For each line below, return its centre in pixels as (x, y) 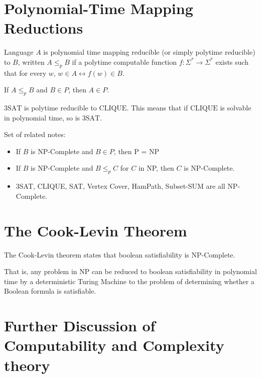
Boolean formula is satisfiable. (50, 291)
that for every (25, 73)
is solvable (236, 108)
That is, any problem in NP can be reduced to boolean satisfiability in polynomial (130, 271)
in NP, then (156, 168)
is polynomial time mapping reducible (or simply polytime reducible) (149, 52)
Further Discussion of (80, 326)
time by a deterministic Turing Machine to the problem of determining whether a (129, 281)
